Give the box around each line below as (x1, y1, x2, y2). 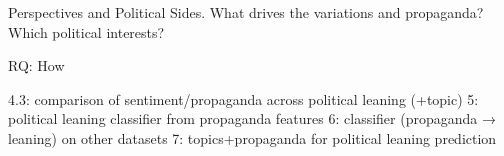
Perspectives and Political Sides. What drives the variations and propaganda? (8, 2, 484, 22)
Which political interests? (8, 21, 165, 42)
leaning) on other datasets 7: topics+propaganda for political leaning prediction (8, 127, 497, 148)
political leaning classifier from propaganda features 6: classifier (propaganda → (8, 108, 496, 129)
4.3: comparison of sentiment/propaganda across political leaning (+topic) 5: (8, 88, 479, 109)
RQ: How (8, 55, 65, 76)
